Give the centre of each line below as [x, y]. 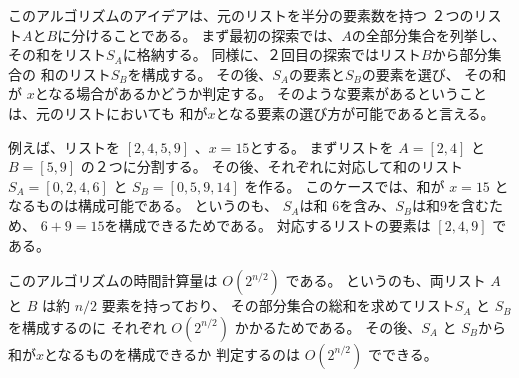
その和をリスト [57, 54]
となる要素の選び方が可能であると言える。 [355, 112]
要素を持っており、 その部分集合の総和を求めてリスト [278, 305]
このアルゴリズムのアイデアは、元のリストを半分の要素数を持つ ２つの [241, 15]
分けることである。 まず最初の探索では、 [206, 34]
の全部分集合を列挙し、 [428, 34]
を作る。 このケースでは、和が [344, 185]
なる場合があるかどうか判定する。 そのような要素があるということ [267, 93]
